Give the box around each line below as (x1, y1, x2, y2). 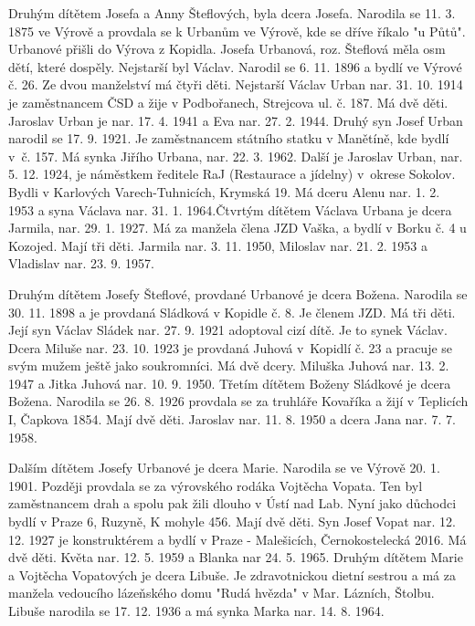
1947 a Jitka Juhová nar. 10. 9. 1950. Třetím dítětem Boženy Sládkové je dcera (8, 373, 451, 392)
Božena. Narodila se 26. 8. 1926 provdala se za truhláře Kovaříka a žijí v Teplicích (8, 391, 469, 411)
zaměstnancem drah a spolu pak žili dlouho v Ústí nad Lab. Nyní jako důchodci (8, 494, 457, 513)
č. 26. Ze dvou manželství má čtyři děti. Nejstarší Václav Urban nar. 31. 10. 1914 (8, 75, 463, 94)
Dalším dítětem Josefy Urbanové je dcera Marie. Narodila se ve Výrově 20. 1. (8, 458, 440, 477)
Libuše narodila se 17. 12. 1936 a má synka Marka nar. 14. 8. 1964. (8, 601, 385, 620)
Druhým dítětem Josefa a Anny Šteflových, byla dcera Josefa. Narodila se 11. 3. (8, 4, 456, 22)
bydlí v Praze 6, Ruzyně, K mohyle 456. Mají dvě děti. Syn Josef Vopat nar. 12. (8, 512, 456, 531)
